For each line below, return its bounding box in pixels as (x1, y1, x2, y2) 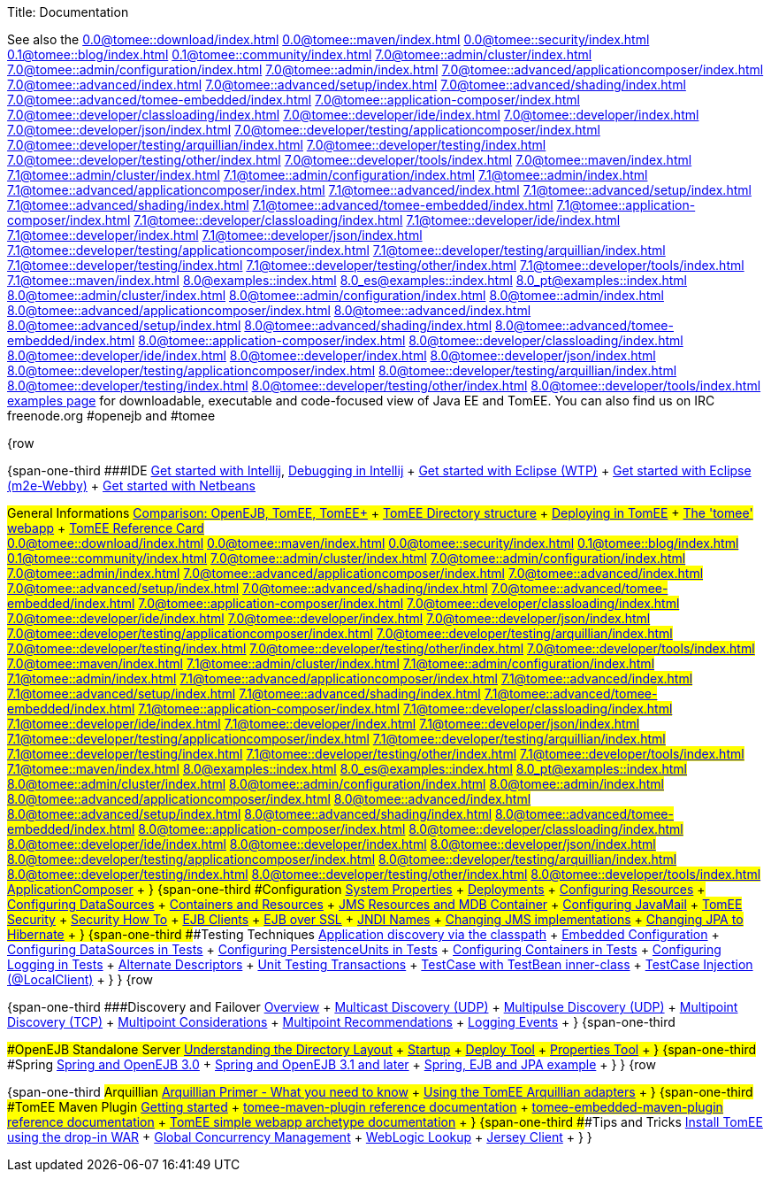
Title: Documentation (7, 4, 129, 19)
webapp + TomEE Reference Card (7, 520, 204, 536)
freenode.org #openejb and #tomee (7, 408, 216, 423)
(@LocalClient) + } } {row (7, 972, 154, 987)
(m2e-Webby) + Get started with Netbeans (7, 478, 256, 493)
